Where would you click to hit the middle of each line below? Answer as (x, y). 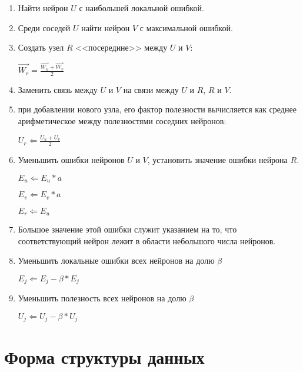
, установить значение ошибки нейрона (217, 160)
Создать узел (41, 47)
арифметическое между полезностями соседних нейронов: (122, 121)
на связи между (151, 89)
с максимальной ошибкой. (186, 27)
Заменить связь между (58, 89)
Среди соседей (44, 27)
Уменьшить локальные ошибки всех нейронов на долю (116, 260)
